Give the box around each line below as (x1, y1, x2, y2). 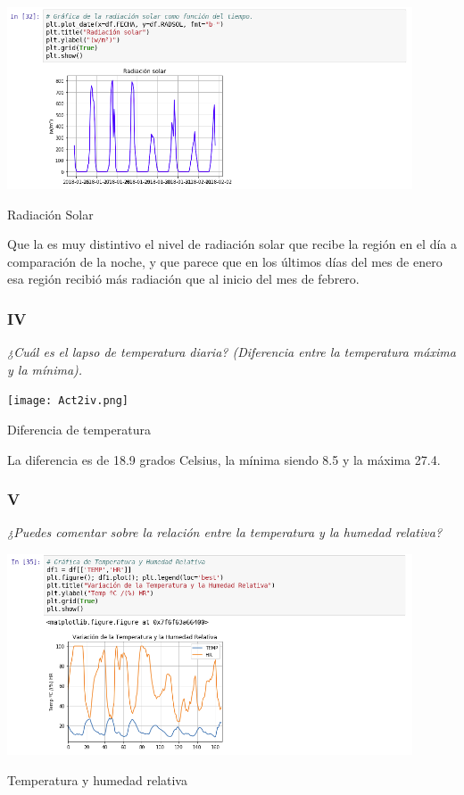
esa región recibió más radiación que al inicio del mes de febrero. (7, 269, 360, 288)
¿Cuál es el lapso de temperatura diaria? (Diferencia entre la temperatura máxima (7, 343, 456, 361)
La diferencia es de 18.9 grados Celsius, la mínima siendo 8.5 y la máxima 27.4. (7, 450, 441, 468)
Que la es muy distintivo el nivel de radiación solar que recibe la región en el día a (7, 235, 457, 253)
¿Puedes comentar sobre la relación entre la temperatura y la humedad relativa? (7, 523, 443, 542)
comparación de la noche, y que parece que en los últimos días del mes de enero (7, 252, 443, 270)
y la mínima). (7, 360, 83, 378)
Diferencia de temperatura (7, 420, 151, 439)
